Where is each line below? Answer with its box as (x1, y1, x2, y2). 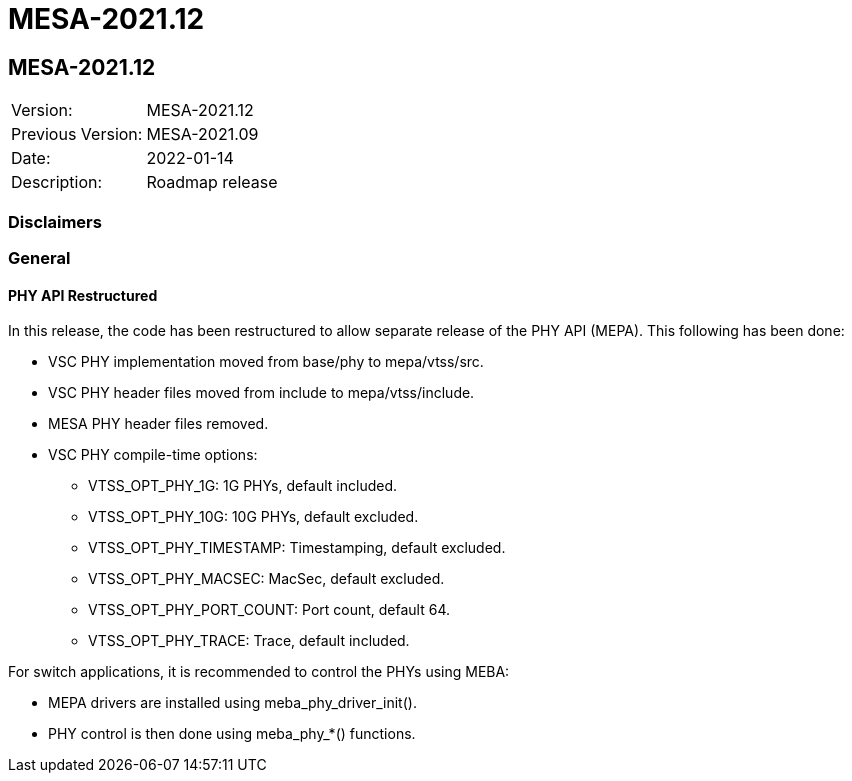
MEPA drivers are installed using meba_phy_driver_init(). (48, 694, 417, 712)
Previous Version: (11, 124, 143, 145)
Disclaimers (8, 211, 102, 232)
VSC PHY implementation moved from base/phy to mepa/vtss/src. (48, 353, 484, 371)
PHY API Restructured (8, 286, 158, 304)
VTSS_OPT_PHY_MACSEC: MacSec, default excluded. (88, 570, 445, 588)
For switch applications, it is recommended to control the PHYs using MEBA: (8, 663, 510, 681)
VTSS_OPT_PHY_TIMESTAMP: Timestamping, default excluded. (88, 539, 506, 557)
